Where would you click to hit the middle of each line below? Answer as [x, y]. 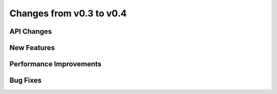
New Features [32, 48]
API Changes [31, 31]
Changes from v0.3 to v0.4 [68, 13]
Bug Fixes [26, 80]
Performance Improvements [56, 64]
